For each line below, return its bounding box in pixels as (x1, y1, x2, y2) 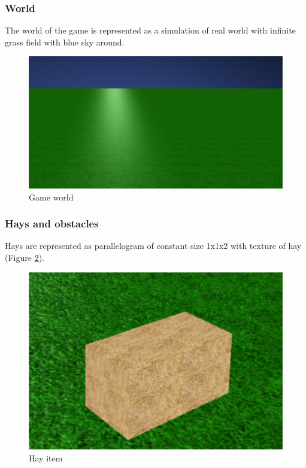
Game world (29, 190, 74, 203)
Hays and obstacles (5, 216, 99, 231)
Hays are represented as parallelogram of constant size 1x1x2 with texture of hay (5, 239, 302, 252)
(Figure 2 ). (5, 251, 44, 264)
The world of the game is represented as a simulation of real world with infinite (5, 24, 296, 37)
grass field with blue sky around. (5, 35, 125, 48)
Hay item (29, 451, 63, 464)
